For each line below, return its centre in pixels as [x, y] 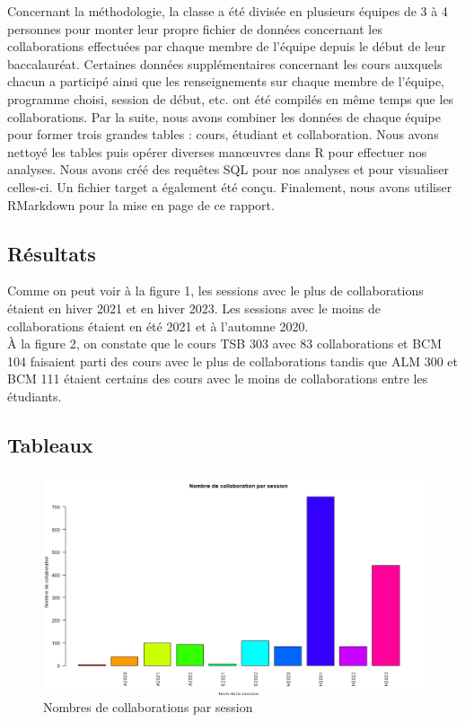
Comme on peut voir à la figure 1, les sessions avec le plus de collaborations [215, 291]
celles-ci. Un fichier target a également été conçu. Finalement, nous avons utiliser [230, 186]
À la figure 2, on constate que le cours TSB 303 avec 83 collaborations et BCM [225, 343]
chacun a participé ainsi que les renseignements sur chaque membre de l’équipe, [226, 81]
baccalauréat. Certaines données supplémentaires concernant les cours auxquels [225, 63]
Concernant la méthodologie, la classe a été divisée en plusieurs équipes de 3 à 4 [228, 11]
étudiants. [35, 396]
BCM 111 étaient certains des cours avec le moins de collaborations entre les [218, 379]
